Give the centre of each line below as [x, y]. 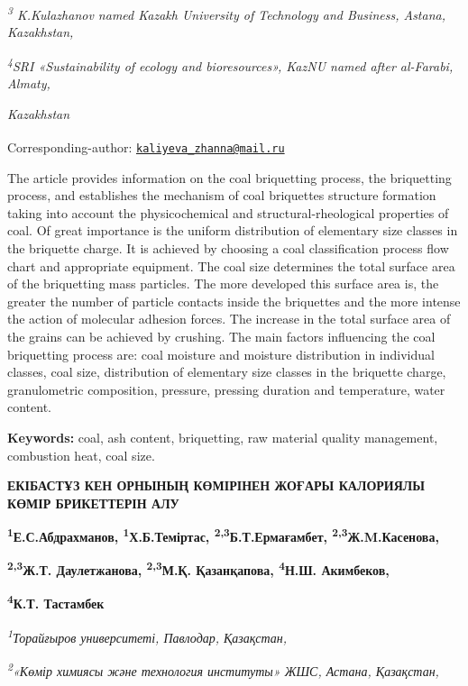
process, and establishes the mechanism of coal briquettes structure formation [222, 195]
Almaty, [29, 83]
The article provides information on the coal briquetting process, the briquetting [229, 177]
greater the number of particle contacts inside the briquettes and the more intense [234, 301]
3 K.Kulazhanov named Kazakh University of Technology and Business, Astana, [226, 13]
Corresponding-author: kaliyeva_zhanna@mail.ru [146, 146]
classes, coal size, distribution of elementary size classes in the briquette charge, [227, 372]
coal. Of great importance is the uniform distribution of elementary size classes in [233, 230]
